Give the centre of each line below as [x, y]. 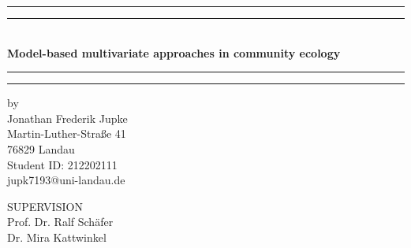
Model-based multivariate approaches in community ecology [174, 52]
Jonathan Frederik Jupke [67, 118]
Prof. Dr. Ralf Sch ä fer [60, 222]
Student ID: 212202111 [62, 164]
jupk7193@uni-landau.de [66, 180]
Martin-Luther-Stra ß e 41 [67, 133]
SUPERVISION [45, 206]
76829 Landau [41, 148]
